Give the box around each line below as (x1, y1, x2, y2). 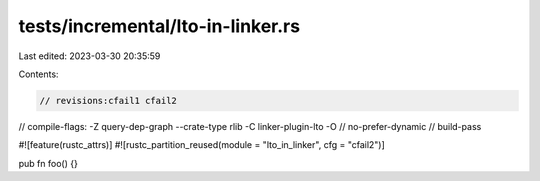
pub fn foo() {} (18, 157, 79, 169)
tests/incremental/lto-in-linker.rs (18, 15, 300, 37)
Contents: (18, 68, 59, 80)
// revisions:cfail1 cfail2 (39, 95, 177, 106)
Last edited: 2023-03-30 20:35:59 (18, 50, 161, 62)
